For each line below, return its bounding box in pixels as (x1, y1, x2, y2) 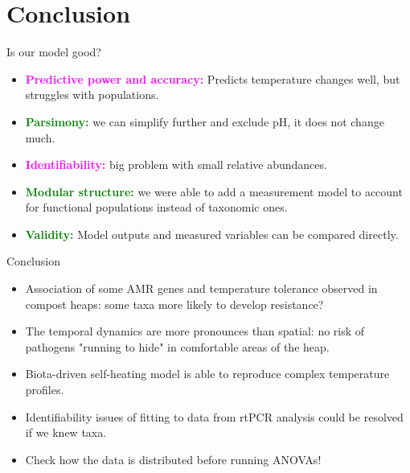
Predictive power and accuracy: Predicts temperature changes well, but (25, 70, 400, 87)
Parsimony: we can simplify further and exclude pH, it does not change (25, 113, 384, 130)
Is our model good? (6, 43, 101, 60)
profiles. (25, 381, 64, 398)
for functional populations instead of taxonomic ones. (25, 199, 288, 216)
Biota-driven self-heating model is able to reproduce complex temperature (25, 365, 390, 382)
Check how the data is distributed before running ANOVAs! (25, 450, 322, 467)
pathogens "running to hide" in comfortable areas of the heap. (25, 338, 330, 355)
